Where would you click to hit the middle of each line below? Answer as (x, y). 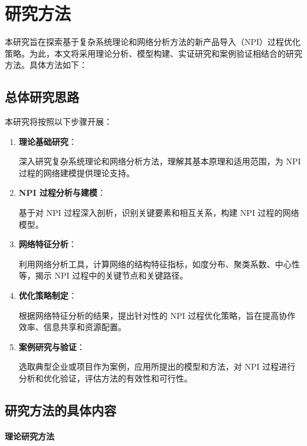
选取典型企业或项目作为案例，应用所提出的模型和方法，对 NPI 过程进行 (157, 366)
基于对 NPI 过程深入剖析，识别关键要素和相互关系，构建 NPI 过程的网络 (159, 213)
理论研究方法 (30, 436)
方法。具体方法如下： (46, 65)
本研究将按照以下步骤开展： (58, 122)
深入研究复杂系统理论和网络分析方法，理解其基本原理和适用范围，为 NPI (160, 161)
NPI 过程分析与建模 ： (62, 193)
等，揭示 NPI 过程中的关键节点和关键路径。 (103, 275)
